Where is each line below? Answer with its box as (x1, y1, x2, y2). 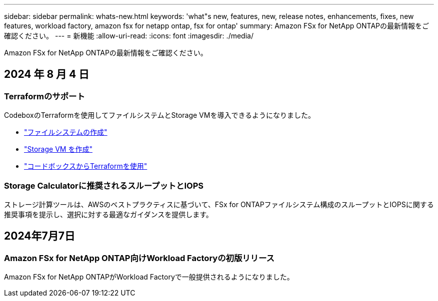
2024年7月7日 (4, 230, 75, 243)
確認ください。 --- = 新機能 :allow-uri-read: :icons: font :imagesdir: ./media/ (4, 31, 253, 40)
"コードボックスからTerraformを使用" (24, 162, 147, 171)
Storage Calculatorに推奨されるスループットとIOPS (4, 180, 203, 191)
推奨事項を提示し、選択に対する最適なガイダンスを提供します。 (4, 210, 213, 219)
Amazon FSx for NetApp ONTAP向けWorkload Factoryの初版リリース (4, 253, 274, 263)
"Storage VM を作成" (24, 145, 92, 154)
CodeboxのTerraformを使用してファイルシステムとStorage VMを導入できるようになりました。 (4, 111, 315, 120)
